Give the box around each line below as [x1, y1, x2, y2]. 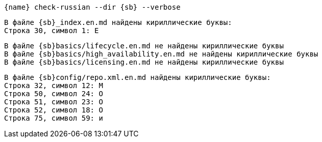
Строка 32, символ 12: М [4, 81, 103, 90]
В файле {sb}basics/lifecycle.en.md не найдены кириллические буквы [4, 42, 284, 50]
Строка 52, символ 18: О [4, 106, 103, 114]
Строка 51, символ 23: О [4, 98, 103, 106]
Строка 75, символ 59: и [4, 114, 103, 122]
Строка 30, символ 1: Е [4, 26, 99, 35]
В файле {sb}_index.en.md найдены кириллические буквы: [4, 18, 232, 26]
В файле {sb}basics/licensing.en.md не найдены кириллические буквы [4, 58, 284, 66]
